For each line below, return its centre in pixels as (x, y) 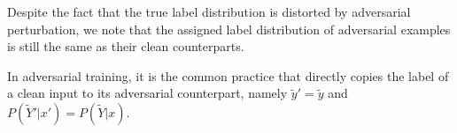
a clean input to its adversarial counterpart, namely (147, 93)
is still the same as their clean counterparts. (126, 46)
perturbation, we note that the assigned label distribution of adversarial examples (229, 29)
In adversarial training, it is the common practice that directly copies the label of (228, 75)
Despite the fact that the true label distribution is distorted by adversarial (209, 11)
